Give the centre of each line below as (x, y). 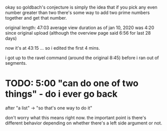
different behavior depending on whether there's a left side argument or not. (84, 123)
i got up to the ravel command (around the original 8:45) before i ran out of (82, 58)
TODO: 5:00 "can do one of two (72, 84)
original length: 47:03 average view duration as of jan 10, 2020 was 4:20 (80, 28)
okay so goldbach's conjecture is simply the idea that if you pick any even (81, 7)
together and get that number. (36, 18)
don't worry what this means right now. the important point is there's (76, 117)
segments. (16, 63)
